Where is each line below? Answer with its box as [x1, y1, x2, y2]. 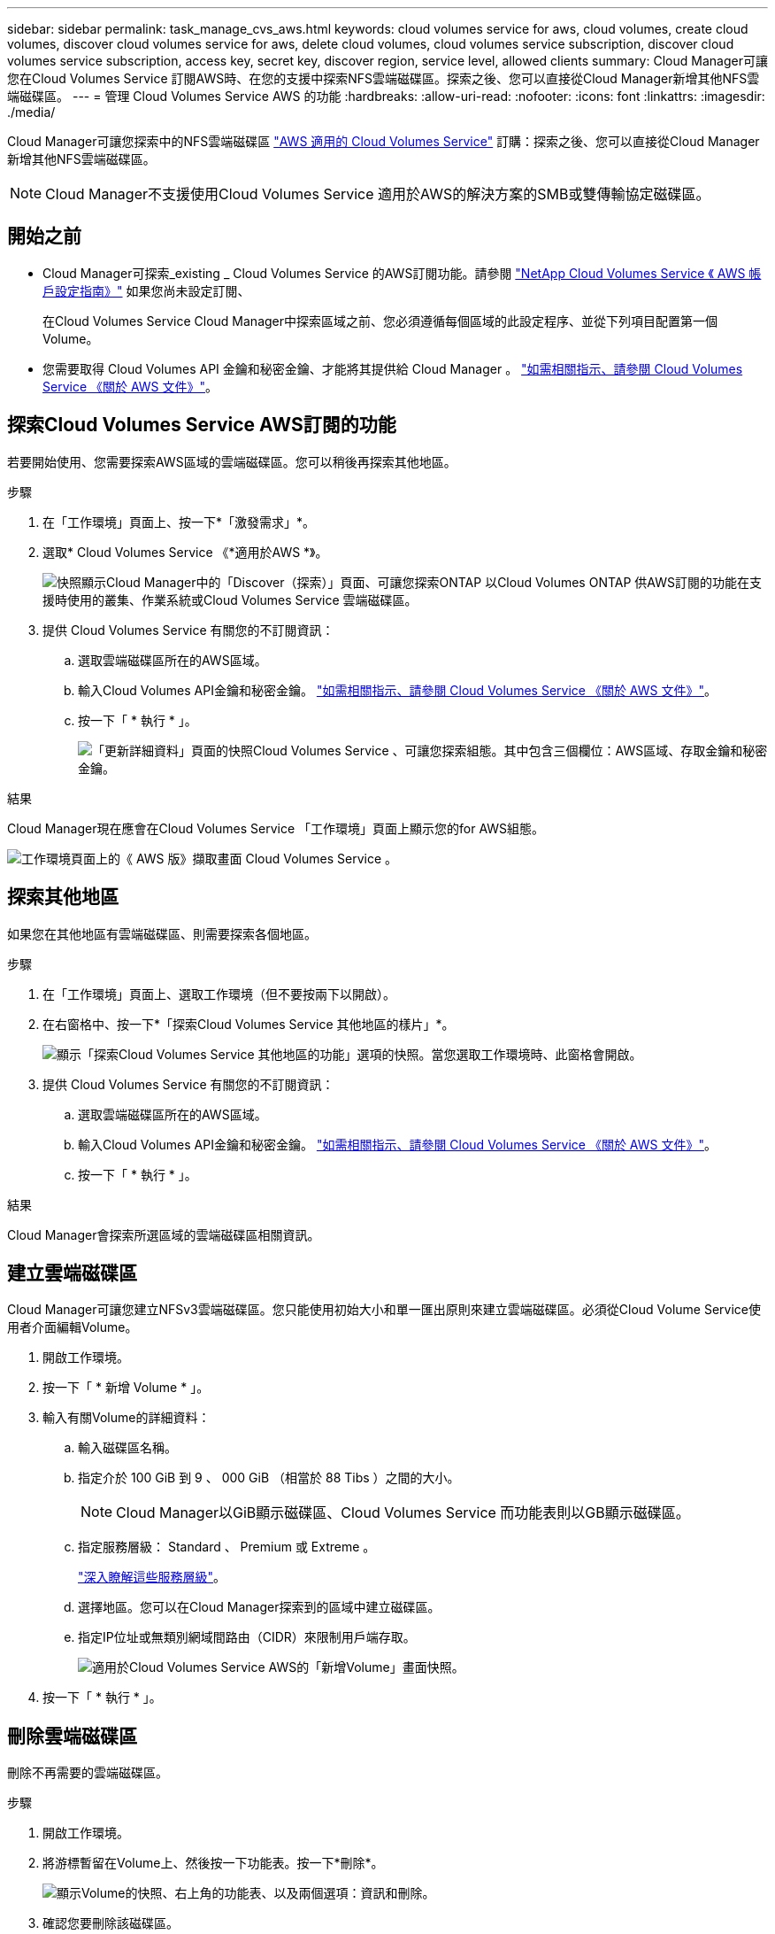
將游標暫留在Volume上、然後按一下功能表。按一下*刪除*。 [42, 1855, 384, 1871]
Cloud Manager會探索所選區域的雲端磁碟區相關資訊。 [7, 1226, 320, 1242]
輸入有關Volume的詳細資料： [42, 1410, 211, 1426]
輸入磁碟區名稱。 [78, 1440, 177, 1456]
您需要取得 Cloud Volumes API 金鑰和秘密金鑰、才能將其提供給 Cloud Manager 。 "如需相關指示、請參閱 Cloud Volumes [42, 360, 743, 376]
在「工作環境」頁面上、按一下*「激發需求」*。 [42, 514, 316, 530]
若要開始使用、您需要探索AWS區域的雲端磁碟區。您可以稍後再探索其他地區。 [7, 453, 457, 469]
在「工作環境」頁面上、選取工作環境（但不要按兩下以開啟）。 [42, 986, 395, 1002]
